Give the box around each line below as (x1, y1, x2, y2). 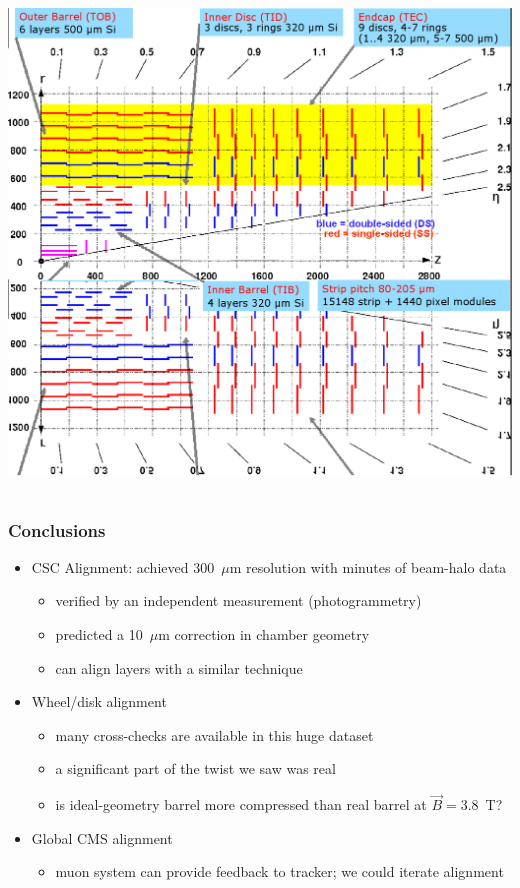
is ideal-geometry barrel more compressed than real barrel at (55, 794, 427, 815)
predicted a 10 (55, 624, 143, 645)
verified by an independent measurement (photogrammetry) (55, 590, 422, 611)
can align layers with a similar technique (55, 657, 303, 678)
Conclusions (8, 517, 106, 542)
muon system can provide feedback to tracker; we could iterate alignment (55, 861, 504, 882)
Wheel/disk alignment (31, 691, 167, 712)
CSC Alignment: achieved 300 (31, 556, 215, 577)
